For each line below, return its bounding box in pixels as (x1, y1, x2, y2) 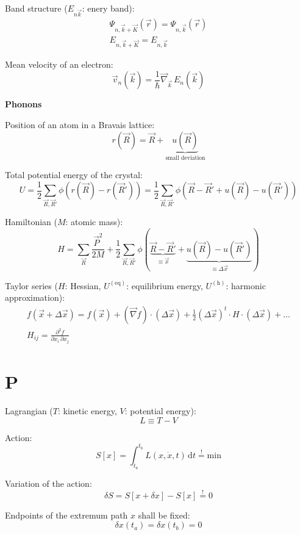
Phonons (5, 98, 42, 110)
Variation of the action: (5, 476, 92, 489)
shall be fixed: (138, 508, 190, 521)
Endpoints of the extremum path (5, 508, 128, 521)
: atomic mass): (65, 215, 123, 228)
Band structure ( (5, 2, 68, 14)
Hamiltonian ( (5, 215, 57, 228)
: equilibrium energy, (126, 279, 203, 292)
